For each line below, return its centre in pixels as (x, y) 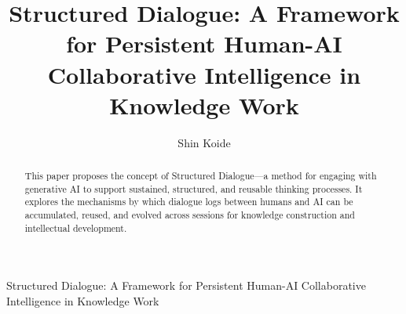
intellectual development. (76, 227)
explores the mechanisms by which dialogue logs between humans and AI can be (189, 202)
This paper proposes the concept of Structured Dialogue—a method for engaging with (201, 176)
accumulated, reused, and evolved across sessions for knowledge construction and (190, 215)
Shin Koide (204, 142)
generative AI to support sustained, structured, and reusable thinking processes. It (194, 188)
